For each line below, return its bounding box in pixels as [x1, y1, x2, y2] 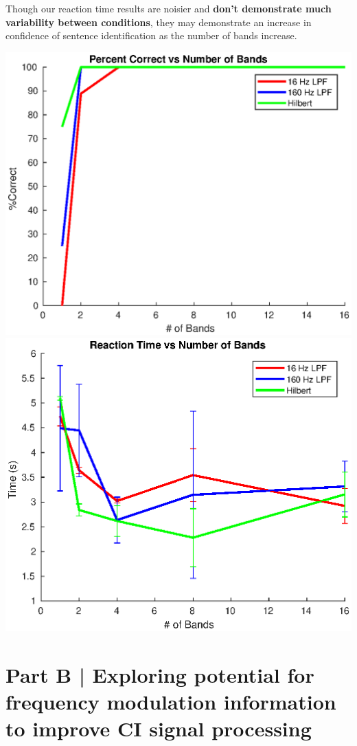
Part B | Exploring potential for [5, 660, 314, 688]
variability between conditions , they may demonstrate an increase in [5, 14, 312, 29]
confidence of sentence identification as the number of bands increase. [5, 28, 297, 43]
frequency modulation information [5, 688, 336, 716]
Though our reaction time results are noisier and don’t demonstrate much [5, 1, 332, 15]
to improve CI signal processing [5, 714, 312, 743]
